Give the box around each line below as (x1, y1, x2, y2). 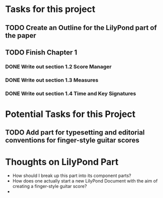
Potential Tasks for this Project (5, 108, 136, 119)
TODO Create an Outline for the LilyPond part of (5, 23, 157, 32)
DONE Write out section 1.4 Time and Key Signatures (5, 90, 136, 97)
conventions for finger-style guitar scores (5, 136, 139, 144)
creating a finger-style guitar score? (12, 183, 87, 189)
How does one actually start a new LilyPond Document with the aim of (12, 178, 158, 184)
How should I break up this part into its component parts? (12, 172, 131, 178)
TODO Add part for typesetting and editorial (5, 128, 145, 137)
